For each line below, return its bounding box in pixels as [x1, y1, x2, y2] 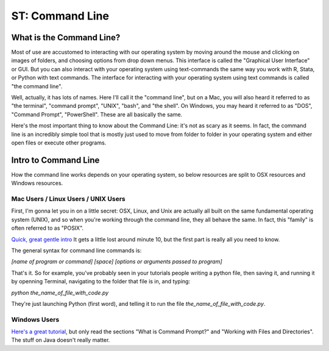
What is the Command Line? [11, 32, 121, 43]
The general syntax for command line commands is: [11, 247, 142, 254]
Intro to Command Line [11, 155, 100, 165]
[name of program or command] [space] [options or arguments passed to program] [11, 258, 222, 265]
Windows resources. [11, 180, 63, 187]
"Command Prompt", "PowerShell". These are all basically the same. [11, 110, 183, 118]
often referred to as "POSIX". [11, 224, 84, 232]
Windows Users [11, 315, 60, 324]
